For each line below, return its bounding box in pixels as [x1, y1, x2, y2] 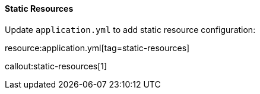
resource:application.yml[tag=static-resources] [5, 42, 190, 53]
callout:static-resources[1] [5, 61, 107, 71]
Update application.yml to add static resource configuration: [5, 24, 256, 35]
